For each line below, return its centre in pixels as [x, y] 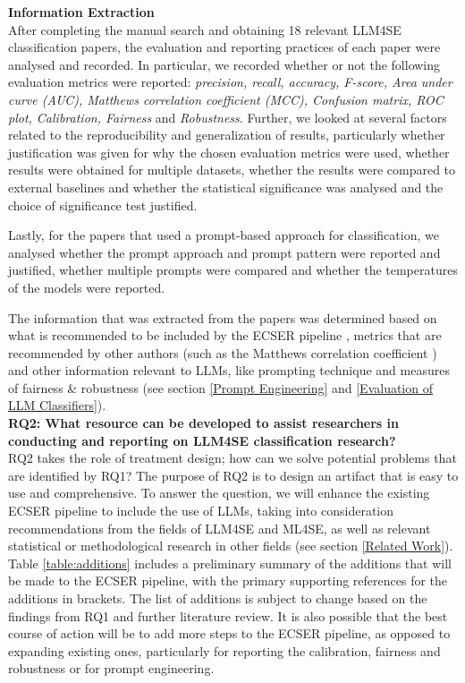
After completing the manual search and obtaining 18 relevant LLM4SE [205, 29]
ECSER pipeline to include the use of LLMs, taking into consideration [201, 511]
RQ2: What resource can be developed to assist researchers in [203, 423]
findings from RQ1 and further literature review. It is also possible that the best [228, 615]
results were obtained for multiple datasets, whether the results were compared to [232, 170]
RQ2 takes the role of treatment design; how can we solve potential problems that [232, 458]
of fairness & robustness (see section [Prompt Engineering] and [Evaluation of [220, 387]
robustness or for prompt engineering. [111, 668]
